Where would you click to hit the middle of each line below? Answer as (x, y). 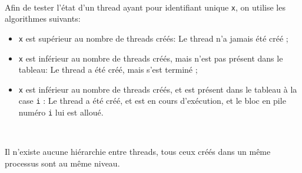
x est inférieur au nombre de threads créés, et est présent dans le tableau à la (158, 89)
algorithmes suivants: (43, 18)
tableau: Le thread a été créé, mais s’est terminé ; (108, 69)
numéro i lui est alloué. (61, 112)
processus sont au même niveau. (62, 163)
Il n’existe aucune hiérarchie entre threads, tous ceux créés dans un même (138, 152)
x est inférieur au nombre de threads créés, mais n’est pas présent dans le (151, 58)
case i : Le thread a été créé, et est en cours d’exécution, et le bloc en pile (152, 101)
